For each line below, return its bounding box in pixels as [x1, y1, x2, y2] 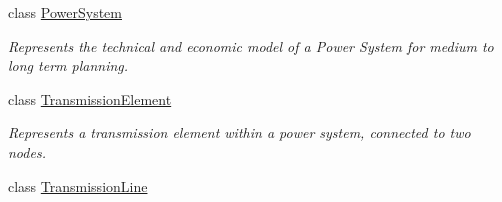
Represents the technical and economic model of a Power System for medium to [8, 35, 494, 56]
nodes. [8, 141, 46, 162]
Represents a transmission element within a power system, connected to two [8, 122, 471, 143]
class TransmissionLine [8, 175, 148, 196]
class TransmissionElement [8, 88, 172, 109]
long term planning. [8, 55, 129, 76]
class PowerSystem [8, 2, 122, 22]
